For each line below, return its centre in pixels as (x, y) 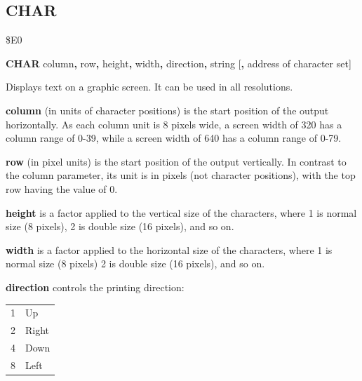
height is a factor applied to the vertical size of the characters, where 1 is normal (181, 212)
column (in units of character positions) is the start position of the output (167, 110)
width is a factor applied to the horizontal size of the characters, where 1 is (169, 249)
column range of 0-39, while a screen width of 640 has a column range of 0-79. (174, 138)
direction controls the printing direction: (95, 287)
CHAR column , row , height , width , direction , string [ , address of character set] (179, 63)
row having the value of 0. (62, 188)
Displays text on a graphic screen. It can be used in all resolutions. (149, 87)
